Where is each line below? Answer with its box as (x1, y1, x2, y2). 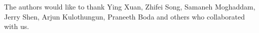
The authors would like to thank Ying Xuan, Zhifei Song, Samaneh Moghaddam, (4, 1, 255, 11)
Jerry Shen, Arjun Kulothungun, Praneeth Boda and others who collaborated (4, 11, 245, 21)
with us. (4, 21, 29, 31)
